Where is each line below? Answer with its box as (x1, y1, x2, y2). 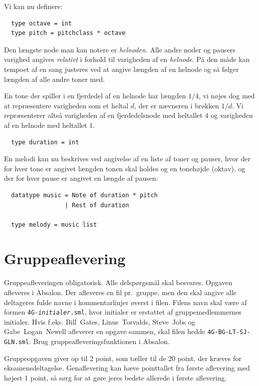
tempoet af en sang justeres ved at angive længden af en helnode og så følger (4, 63, 239, 74)
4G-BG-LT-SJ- (207, 329, 251, 336)
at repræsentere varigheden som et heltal (4, 100, 129, 110)
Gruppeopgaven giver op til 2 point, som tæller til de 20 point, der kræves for (4, 353, 242, 363)
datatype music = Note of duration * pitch (11, 191, 158, 199)
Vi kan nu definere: (4, 1, 63, 11)
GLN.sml (4, 339, 29, 346)
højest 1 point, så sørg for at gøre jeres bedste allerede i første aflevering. (4, 372, 227, 383)
